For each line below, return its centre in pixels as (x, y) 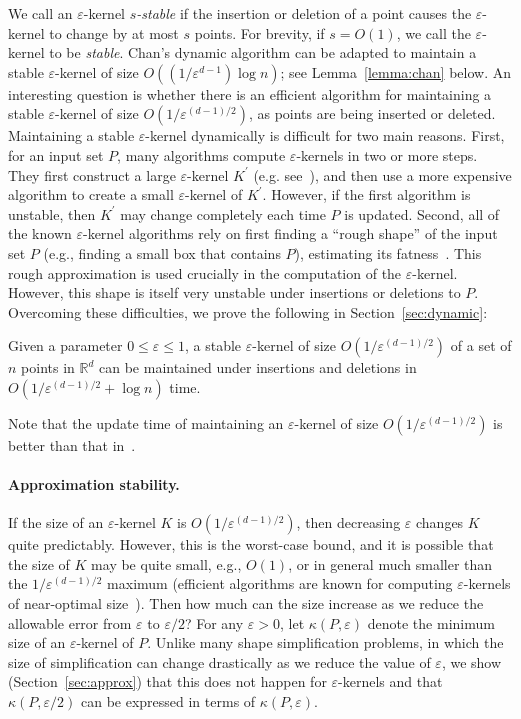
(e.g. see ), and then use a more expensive (382, 174)
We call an (40, 13)
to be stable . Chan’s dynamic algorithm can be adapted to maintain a (263, 52)
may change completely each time (223, 213)
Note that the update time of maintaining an (146, 422)
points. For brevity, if (259, 32)
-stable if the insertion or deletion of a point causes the (304, 13)
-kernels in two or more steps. (387, 154)
